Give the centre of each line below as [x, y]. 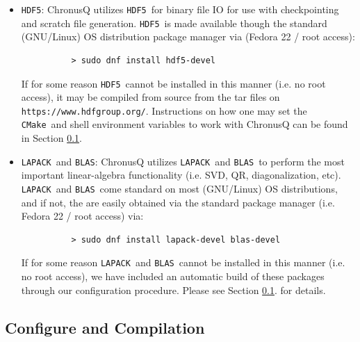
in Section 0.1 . [51, 138]
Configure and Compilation [105, 327]
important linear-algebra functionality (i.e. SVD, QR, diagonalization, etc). [181, 175]
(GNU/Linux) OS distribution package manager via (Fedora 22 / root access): [188, 36]
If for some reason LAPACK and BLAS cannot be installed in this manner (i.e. [183, 262]
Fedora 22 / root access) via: [82, 216]
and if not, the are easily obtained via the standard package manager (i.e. [178, 202]
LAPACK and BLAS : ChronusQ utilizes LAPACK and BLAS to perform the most [183, 161]
